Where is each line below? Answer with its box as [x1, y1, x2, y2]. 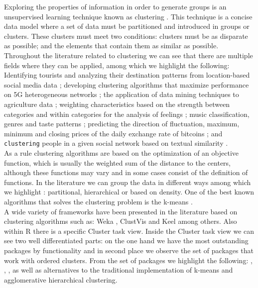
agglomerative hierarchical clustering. [4, 274, 118, 285]
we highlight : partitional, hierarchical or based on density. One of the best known [4, 187, 255, 197]
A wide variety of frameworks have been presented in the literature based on [4, 206, 238, 216]
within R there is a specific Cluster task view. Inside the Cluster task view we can [4, 225, 255, 236]
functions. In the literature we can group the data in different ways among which [4, 177, 251, 187]
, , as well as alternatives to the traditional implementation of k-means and [4, 265, 233, 275]
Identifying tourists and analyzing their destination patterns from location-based [4, 70, 250, 80]
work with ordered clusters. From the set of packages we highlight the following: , [4, 255, 253, 265]
